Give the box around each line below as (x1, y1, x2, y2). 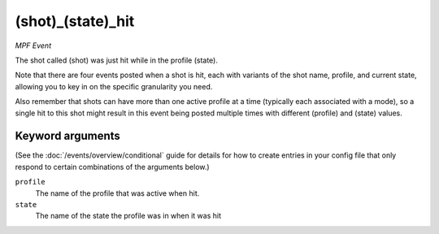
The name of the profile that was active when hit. (35, 188, 200, 198)
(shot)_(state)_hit (15, 12, 135, 30)
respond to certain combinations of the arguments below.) (15, 162, 211, 171)
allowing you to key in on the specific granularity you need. (15, 81, 213, 91)
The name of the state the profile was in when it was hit (35, 211, 222, 221)
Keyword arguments (15, 129, 121, 143)
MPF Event (15, 41, 52, 50)
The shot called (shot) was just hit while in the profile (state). (15, 55, 219, 65)
